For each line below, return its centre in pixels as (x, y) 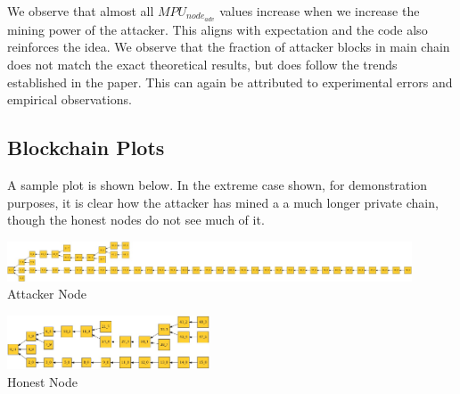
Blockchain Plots (86, 148)
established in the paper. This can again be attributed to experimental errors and (230, 82)
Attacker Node (47, 294)
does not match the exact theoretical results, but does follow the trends (202, 65)
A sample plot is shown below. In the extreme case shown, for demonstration (218, 185)
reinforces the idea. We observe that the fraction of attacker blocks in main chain (229, 47)
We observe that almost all (81, 11)
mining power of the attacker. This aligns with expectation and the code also (218, 29)
